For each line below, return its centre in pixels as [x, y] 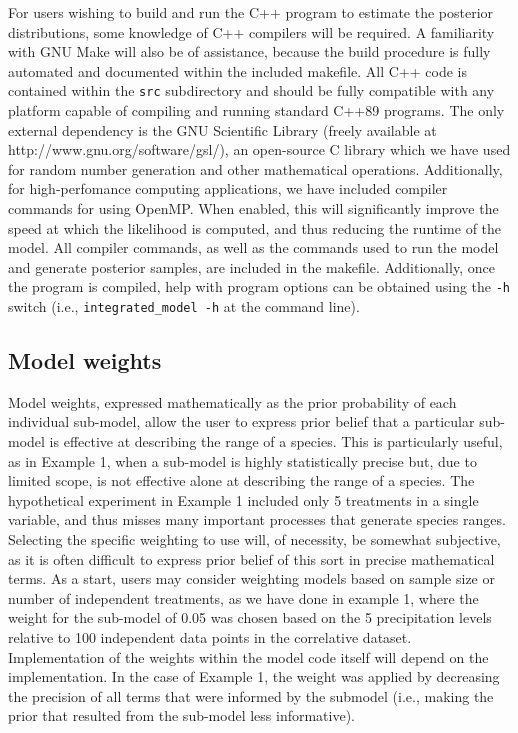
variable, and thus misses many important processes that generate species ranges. [257, 519]
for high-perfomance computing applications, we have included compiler [228, 188]
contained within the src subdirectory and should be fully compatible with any [251, 90]
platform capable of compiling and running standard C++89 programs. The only [256, 110]
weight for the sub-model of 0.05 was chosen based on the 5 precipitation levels [250, 617]
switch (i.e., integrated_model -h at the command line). [184, 306]
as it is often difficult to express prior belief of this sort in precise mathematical [251, 558]
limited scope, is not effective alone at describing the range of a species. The [241, 480]
